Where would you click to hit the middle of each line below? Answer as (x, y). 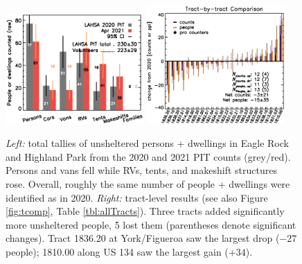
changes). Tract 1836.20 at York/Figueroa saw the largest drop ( (143, 238)
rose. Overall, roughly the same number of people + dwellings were (148, 184)
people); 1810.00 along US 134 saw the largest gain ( (117, 252)
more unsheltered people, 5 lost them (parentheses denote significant (151, 224)
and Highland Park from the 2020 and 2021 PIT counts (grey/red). (148, 156)
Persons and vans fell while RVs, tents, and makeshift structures (141, 170)
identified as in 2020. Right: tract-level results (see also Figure (137, 197)
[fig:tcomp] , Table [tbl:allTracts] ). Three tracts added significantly (145, 211)
